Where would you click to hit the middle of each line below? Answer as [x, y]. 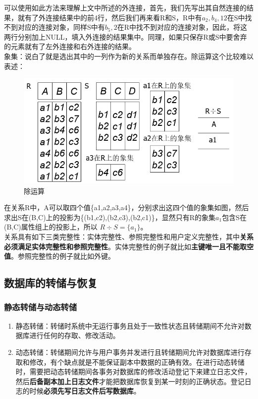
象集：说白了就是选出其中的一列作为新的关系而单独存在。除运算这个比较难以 [129, 56]
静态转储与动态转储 [41, 307]
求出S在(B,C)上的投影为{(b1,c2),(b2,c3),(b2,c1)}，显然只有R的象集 [110, 217]
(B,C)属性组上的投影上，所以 [51, 227]
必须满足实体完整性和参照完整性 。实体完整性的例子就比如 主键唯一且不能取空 [129, 246]
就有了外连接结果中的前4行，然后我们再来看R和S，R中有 [110, 17]
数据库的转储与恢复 [51, 283]
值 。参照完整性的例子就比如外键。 [59, 256]
